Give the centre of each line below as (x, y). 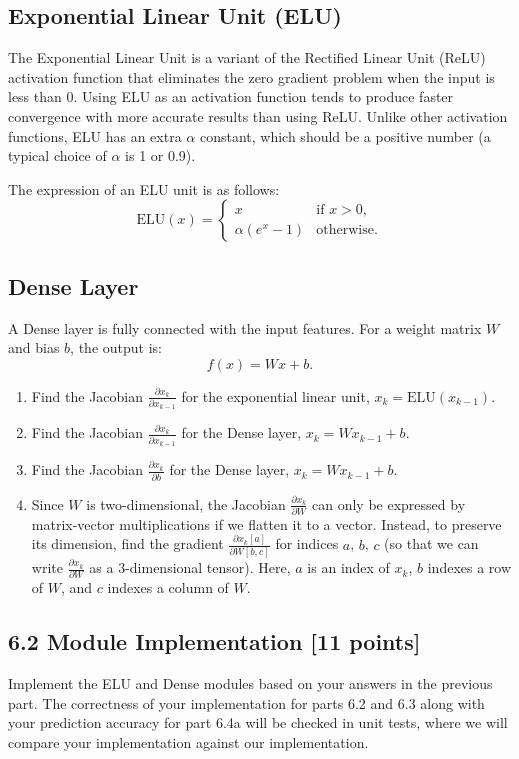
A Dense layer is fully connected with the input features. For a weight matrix (245, 327)
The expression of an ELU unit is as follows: (144, 188)
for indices (307, 543)
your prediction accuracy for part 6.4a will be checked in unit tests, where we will (258, 722)
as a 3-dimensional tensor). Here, (190, 567)
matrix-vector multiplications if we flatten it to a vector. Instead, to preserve (266, 523)
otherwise (345, 229)
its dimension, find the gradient (127, 543)
